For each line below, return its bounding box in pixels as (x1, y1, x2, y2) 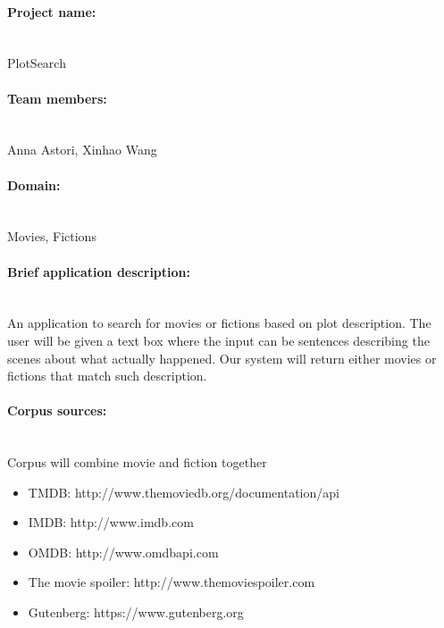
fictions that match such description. (7, 366, 207, 385)
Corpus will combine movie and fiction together (7, 453, 267, 472)
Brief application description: (7, 262, 190, 281)
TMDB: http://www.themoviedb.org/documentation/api (28, 482, 339, 501)
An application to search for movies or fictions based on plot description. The (7, 314, 431, 332)
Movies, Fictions (7, 227, 96, 246)
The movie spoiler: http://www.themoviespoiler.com (28, 573, 315, 591)
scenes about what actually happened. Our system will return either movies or (7, 348, 437, 367)
